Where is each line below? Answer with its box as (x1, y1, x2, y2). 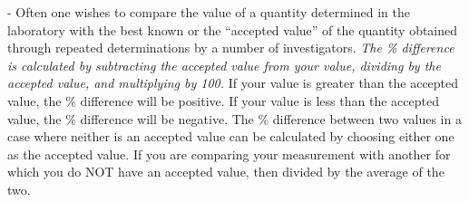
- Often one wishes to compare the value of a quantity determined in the (7, 3, 410, 21)
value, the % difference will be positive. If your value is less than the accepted (7, 91, 439, 110)
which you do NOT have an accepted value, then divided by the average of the (7, 162, 445, 181)
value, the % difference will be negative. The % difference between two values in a (7, 109, 462, 128)
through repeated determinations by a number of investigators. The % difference (7, 38, 454, 57)
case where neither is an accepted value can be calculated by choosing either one (7, 127, 454, 146)
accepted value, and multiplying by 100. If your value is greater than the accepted (7, 73, 459, 92)
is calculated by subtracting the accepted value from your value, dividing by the (7, 55, 441, 74)
